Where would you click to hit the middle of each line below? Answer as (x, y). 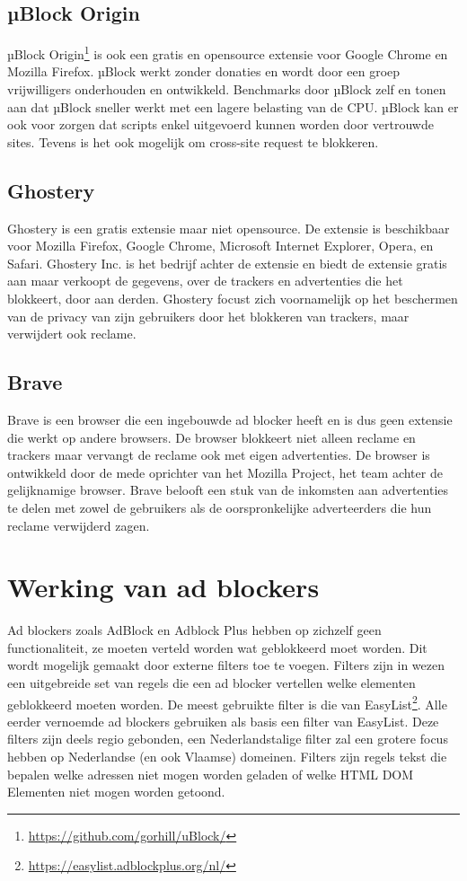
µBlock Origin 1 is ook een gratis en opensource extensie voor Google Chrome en (228, 53)
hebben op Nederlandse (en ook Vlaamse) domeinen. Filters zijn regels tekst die (227, 757)
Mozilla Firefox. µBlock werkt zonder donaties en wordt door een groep (204, 71)
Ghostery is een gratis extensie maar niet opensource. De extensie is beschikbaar (229, 228)
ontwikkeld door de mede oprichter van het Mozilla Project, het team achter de (225, 472)
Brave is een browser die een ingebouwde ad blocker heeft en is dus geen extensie (230, 419)
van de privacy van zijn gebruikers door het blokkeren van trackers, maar (208, 316)
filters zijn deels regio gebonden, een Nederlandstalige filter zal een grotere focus (228, 739)
